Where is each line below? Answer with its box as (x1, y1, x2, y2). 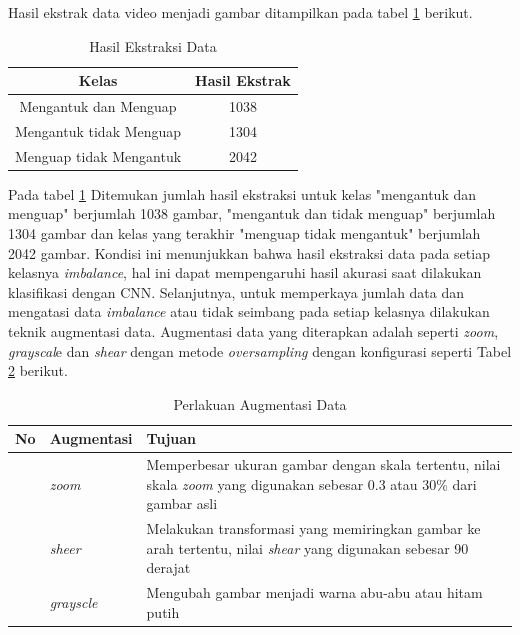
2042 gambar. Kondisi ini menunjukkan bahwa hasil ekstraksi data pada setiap (8, 242, 490, 263)
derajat (146, 557, 191, 578)
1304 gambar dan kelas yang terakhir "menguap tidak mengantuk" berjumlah (8, 223, 481, 243)
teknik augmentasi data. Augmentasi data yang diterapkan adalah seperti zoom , (8, 320, 499, 341)
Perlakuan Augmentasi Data (173, 393, 347, 414)
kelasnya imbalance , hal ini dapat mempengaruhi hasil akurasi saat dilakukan (8, 262, 482, 283)
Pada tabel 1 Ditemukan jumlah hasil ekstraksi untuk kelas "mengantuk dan (8, 183, 477, 204)
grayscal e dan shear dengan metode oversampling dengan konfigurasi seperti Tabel (8, 340, 512, 361)
